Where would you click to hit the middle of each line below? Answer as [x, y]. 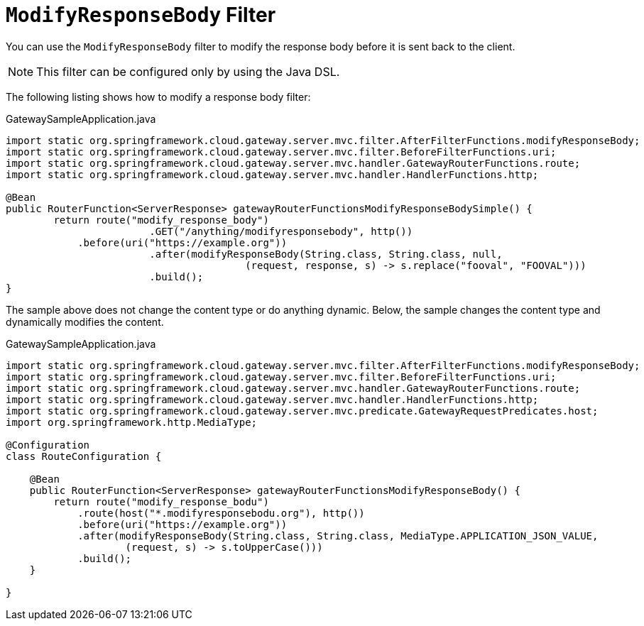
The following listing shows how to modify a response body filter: [158, 97]
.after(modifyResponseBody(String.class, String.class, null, [326, 254]
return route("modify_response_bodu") [161, 501]
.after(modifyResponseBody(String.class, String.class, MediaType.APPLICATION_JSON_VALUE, [338, 536]
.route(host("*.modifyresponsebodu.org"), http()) [221, 513]
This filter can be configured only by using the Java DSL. [188, 71]
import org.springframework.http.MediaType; [132, 422]
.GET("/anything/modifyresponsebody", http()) [281, 231]
